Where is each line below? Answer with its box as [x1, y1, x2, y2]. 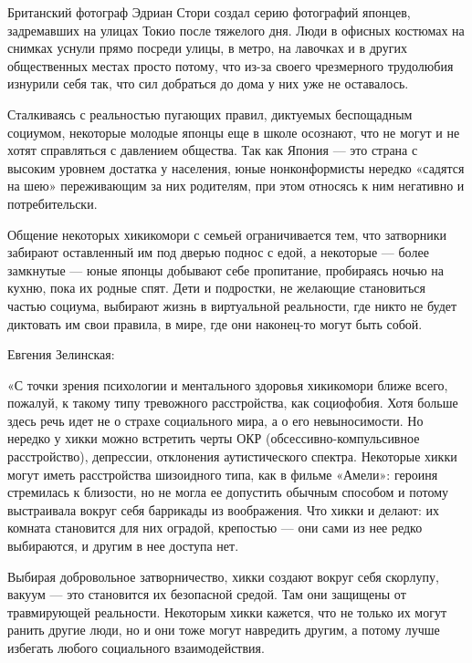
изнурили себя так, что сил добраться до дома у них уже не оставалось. [7, 74, 409, 93]
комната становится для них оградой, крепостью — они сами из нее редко [7, 518, 423, 537]
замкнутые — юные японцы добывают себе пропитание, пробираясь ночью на [7, 260, 445, 279]
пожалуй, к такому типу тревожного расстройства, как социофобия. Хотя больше [7, 393, 458, 412]
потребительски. [7, 193, 98, 212]
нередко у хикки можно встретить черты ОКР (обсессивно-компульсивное [7, 429, 420, 448]
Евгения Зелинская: [7, 345, 115, 364]
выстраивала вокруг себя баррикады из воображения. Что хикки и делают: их [7, 500, 439, 519]
